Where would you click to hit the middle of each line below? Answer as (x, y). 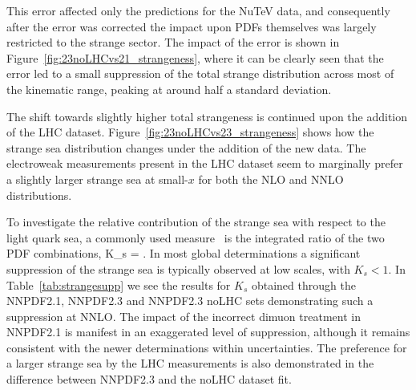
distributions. (39, 195)
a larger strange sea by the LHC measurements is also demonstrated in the (190, 363)
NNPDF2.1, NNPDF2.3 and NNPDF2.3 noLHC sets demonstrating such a (190, 301)
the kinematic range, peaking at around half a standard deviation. (169, 89)
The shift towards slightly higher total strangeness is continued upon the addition (207, 116)
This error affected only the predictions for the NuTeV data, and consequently (198, 10)
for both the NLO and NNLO (271, 179)
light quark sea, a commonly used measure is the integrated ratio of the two (196, 237)
